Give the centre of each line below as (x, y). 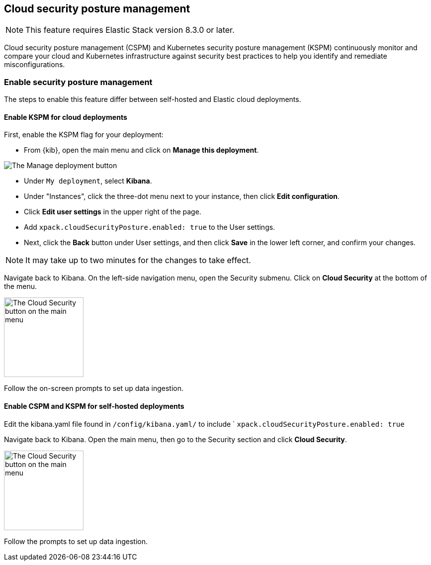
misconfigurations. (35, 65)
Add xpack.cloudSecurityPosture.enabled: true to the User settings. (150, 227)
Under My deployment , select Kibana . (88, 181)
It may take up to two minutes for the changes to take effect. (138, 260)
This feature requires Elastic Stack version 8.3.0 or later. (130, 30)
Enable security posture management (78, 82)
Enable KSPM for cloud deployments (66, 117)
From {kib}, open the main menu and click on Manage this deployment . (141, 150)
